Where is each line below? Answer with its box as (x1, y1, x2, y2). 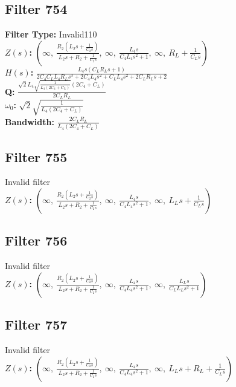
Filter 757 (5, 315, 68, 334)
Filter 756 (5, 231, 68, 250)
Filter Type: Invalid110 (5, 28, 97, 41)
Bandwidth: (5, 115, 54, 128)
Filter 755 (5, 147, 68, 166)
